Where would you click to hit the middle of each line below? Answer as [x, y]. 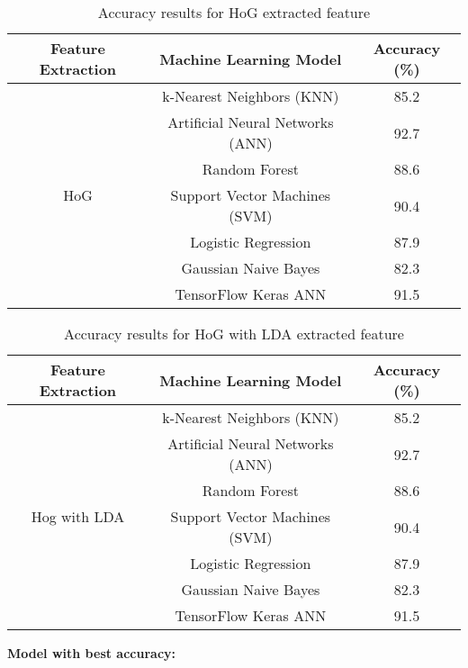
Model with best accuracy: [92, 653]
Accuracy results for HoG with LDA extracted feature [234, 334]
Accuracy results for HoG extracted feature [234, 12]
